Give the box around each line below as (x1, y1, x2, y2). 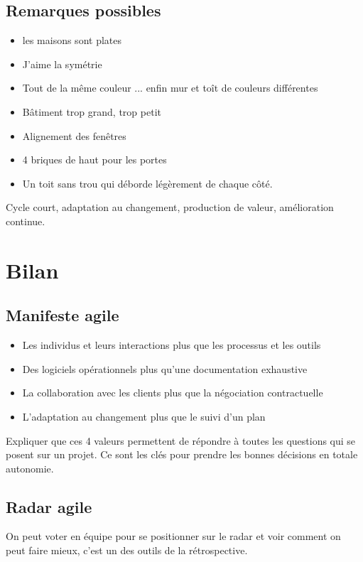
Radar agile (6, 495, 92, 517)
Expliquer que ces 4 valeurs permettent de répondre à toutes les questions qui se (6, 433, 356, 448)
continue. (6, 213, 45, 228)
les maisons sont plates (22, 33, 121, 48)
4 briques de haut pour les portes (22, 152, 167, 167)
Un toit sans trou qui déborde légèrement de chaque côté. (22, 175, 273, 190)
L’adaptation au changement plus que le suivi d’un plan (22, 409, 266, 423)
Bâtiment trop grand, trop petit (22, 104, 161, 119)
